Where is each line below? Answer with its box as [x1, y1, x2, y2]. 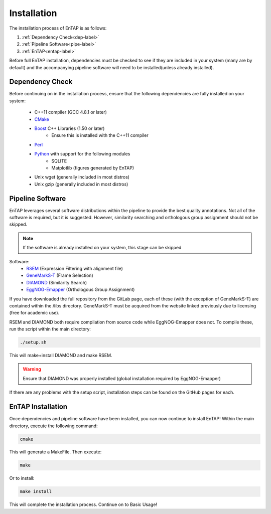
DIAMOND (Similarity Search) [26, 279, 87, 285]
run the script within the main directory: [9, 326, 91, 332]
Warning [23, 366, 41, 372]
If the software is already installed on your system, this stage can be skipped [23, 245, 182, 251]
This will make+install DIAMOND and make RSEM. [9, 353, 112, 359]
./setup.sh [20, 339, 47, 346]
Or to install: [9, 475, 35, 481]
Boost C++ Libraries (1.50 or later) [34, 125, 105, 131]
